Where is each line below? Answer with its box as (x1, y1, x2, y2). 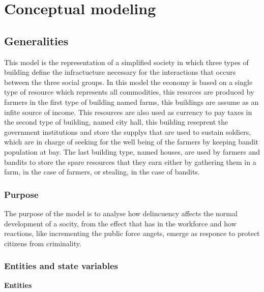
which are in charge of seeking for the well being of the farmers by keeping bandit (4, 136, 259, 147)
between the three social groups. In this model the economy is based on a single (4, 76, 253, 87)
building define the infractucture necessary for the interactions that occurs (4, 67, 236, 77)
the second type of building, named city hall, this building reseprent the (4, 116, 228, 127)
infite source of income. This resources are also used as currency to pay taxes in (4, 106, 252, 117)
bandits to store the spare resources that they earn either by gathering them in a (4, 156, 256, 167)
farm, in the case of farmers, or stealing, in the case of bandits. (4, 166, 200, 177)
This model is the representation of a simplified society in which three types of (4, 56, 249, 67)
